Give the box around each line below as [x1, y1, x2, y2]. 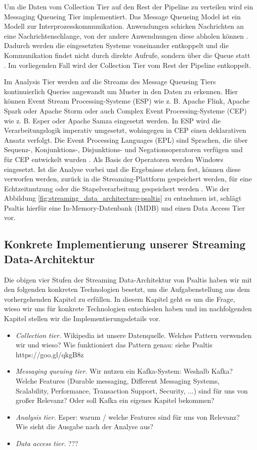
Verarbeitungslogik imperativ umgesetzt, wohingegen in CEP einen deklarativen [4, 125, 246, 135]
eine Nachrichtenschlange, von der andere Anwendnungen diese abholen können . [4, 30, 248, 41]
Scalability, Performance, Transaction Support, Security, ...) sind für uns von [15, 385, 248, 395]
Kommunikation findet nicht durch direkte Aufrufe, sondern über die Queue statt [4, 50, 251, 60]
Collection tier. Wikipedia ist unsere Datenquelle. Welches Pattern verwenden [15, 330, 252, 340]
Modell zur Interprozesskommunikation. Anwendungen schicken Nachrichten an [4, 21, 244, 31]
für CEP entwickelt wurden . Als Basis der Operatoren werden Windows [4, 154, 223, 164]
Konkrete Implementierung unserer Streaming [4, 236, 246, 252]
